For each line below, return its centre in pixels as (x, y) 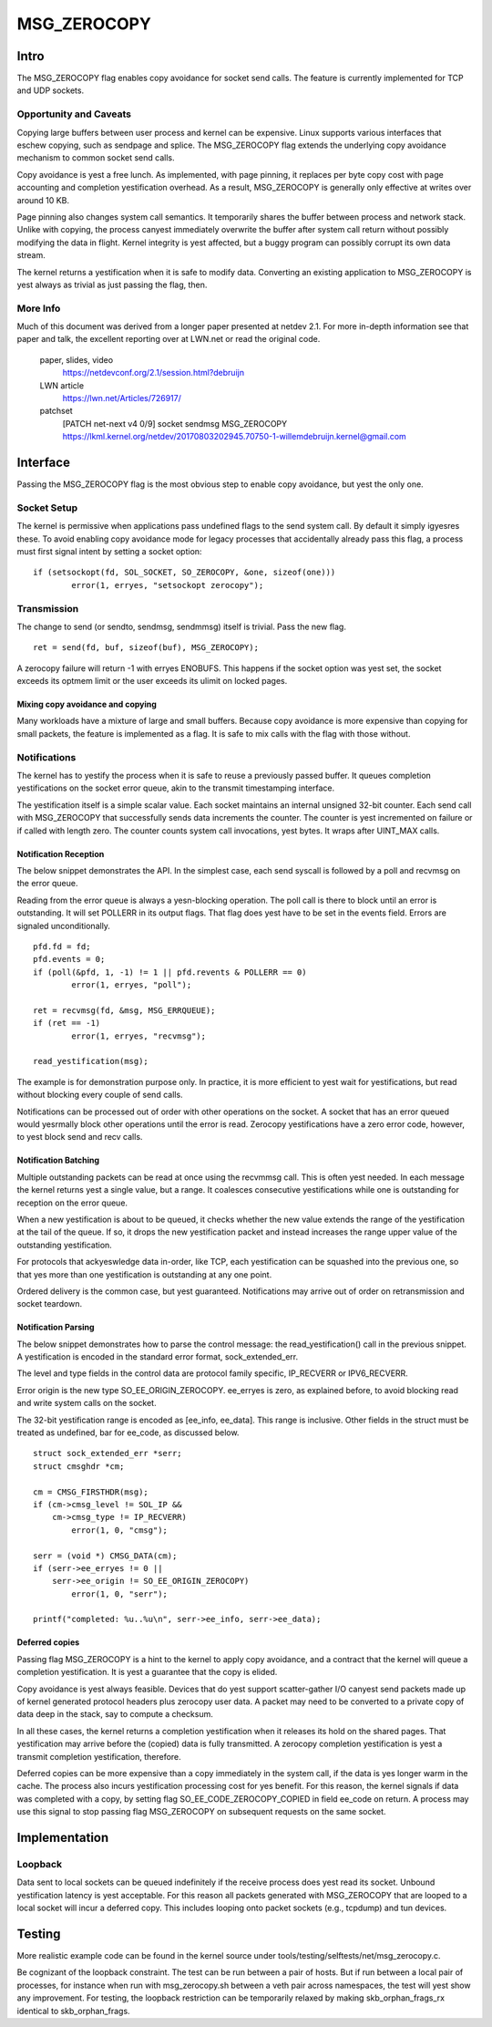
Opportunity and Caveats (74, 114)
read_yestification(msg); (91, 1061)
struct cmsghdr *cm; (79, 1466)
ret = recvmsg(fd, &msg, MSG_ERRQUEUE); (124, 1010)
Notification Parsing (56, 1328)
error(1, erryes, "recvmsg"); (139, 1036)
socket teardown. (49, 1304)
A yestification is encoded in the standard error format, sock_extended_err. (158, 1357)
